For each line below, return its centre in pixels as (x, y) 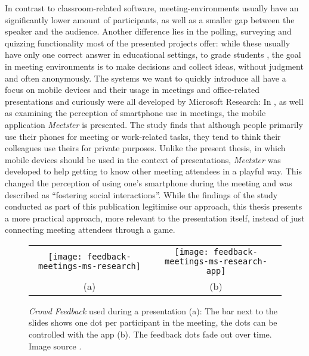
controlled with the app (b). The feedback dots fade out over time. (150, 334)
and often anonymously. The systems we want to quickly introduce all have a (146, 78)
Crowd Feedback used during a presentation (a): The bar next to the (153, 310)
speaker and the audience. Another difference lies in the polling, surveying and (148, 31)
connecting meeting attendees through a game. (90, 229)
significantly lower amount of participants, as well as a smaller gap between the (150, 19)
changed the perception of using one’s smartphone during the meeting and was (149, 182)
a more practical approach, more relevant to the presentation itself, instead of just (155, 218)
